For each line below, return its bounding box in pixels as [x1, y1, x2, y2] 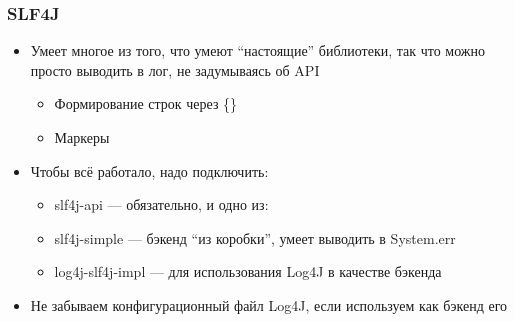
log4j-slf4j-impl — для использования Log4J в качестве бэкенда [54, 261, 442, 282]
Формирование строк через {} [54, 93, 238, 114]
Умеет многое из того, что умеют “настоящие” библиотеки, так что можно [30, 40, 486, 61]
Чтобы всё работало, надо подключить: [30, 160, 269, 181]
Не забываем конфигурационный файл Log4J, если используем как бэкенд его [30, 294, 508, 315]
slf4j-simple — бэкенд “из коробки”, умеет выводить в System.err [54, 227, 456, 248]
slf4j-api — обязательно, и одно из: [54, 194, 269, 215]
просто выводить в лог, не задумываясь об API [30, 59, 320, 80]
